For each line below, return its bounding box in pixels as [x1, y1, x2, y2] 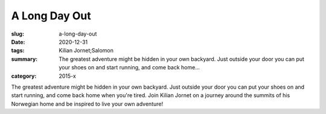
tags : [11, 47, 25, 54]
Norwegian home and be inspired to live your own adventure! [11, 100, 163, 107]
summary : [11, 55, 38, 63]
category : [11, 72, 37, 80]
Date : [11, 38, 25, 45]
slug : [11, 30, 24, 37]
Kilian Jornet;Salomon [59, 47, 114, 54]
